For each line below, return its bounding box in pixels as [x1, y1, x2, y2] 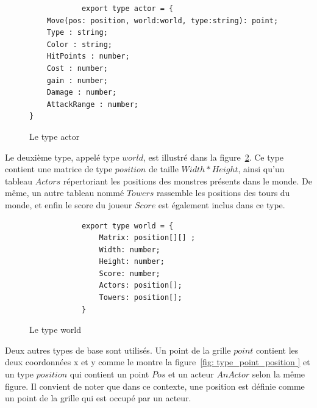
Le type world [29, 323, 82, 336]
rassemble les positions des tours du [157, 186, 290, 199]
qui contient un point [69, 368, 149, 381]
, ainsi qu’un [238, 162, 285, 175]
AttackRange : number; [46, 100, 138, 109]
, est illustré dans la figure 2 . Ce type [143, 150, 284, 163]
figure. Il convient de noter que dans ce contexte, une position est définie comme [5, 379, 305, 392]
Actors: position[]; [99, 281, 182, 290]
